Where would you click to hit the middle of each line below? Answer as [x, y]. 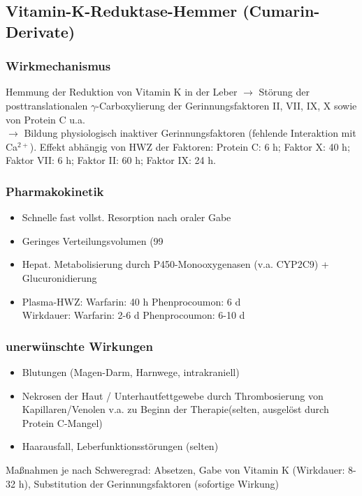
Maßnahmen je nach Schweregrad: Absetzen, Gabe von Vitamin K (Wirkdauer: [175, 469]
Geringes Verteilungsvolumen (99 [93, 240]
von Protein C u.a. [45, 119]
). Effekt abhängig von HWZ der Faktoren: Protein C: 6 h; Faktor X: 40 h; [190, 146]
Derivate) [41, 31]
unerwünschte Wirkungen [79, 346]
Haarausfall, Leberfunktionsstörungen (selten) [120, 446]
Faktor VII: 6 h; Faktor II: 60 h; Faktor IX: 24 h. [111, 160]
